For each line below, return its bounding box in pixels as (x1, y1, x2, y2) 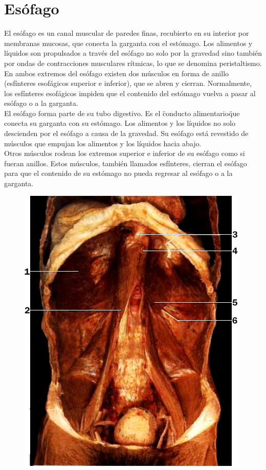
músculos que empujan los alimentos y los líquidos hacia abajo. (4, 138, 202, 148)
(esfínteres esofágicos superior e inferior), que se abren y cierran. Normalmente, (4, 78, 252, 88)
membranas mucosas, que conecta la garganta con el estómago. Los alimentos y (4, 37, 253, 48)
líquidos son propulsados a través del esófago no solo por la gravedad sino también (4, 48, 262, 58)
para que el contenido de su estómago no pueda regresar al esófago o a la (4, 168, 233, 178)
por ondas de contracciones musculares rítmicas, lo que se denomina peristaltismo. (4, 57, 262, 68)
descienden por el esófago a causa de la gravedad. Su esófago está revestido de (4, 128, 249, 139)
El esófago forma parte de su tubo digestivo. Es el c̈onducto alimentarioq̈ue (4, 107, 240, 118)
